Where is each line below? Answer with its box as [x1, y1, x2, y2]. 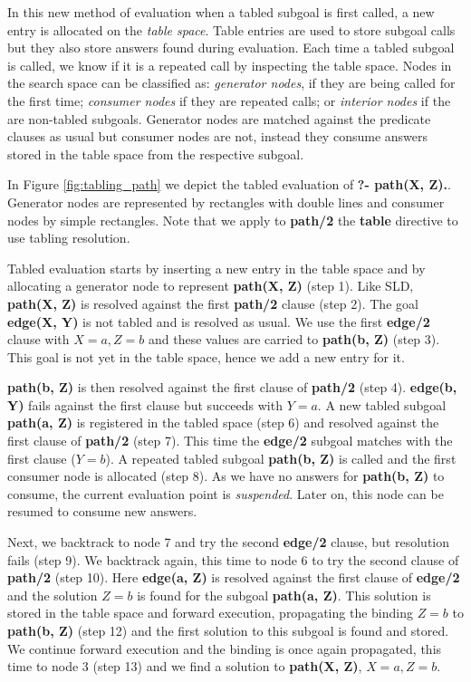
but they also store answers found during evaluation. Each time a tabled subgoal [7, 38, 455, 57]
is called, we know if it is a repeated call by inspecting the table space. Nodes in [7, 55, 452, 74]
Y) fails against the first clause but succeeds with [7, 395, 283, 414]
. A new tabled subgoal [317, 395, 447, 414]
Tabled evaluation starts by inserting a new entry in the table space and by [7, 258, 426, 277]
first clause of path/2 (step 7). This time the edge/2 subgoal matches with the [7, 431, 453, 450]
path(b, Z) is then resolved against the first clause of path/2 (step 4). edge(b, [7, 378, 457, 397]
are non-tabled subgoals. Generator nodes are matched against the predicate [7, 109, 431, 128]
